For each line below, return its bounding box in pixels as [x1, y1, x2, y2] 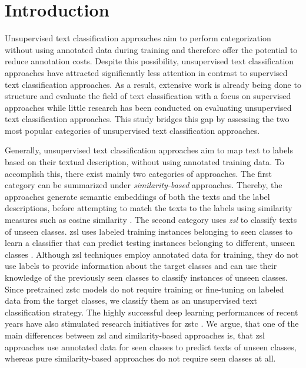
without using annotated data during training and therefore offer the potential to [5, 43, 298, 55]
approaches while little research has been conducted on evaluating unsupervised [5, 101, 292, 113]
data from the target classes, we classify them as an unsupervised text [5, 294, 257, 307]
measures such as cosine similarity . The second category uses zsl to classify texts [5, 213, 297, 226]
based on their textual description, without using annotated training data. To [5, 156, 284, 168]
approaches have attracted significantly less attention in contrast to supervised [5, 66, 288, 78]
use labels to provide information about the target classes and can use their [5, 259, 277, 272]
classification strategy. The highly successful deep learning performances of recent [5, 305, 298, 318]
